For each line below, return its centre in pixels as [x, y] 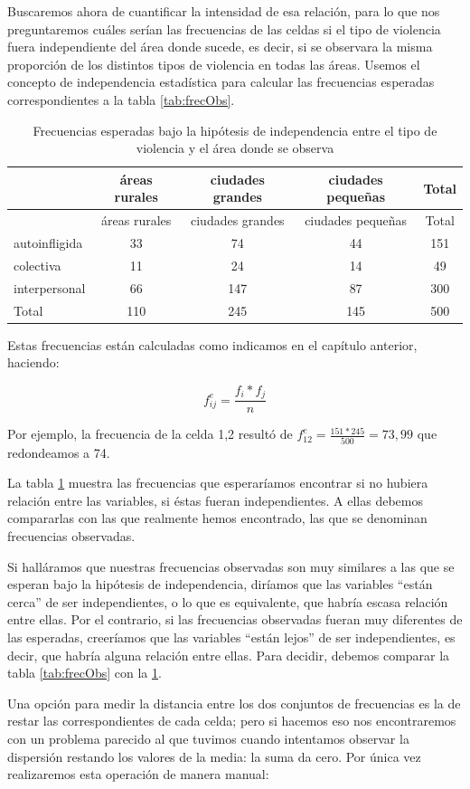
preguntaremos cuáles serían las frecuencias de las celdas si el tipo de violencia [224, 29]
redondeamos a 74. [59, 452]
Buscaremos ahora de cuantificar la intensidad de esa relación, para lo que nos [224, 11]
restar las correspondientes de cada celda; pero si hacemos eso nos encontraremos [232, 721]
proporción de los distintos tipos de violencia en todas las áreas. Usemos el [214, 64]
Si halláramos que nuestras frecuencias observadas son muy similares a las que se [231, 566]
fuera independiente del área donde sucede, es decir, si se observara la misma [220, 47]
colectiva [38, 265]
